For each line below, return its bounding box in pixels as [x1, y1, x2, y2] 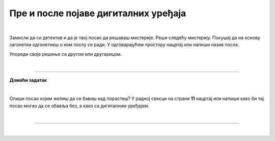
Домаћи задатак [9, 77, 47, 83]
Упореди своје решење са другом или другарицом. [9, 51, 122, 57]
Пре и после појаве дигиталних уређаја [9, 8, 186, 19]
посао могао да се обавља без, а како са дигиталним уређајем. [9, 102, 150, 109]
